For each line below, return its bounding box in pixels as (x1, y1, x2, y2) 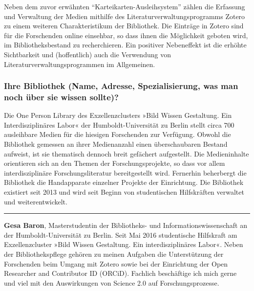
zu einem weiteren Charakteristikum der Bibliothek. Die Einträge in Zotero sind (4, 21, 244, 31)
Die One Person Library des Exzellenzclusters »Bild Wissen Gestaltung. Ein (4, 110, 232, 120)
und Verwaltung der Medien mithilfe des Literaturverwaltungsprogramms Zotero (4, 11, 245, 21)
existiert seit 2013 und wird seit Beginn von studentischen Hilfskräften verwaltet (4, 187, 244, 197)
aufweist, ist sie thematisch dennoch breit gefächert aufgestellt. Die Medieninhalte (4, 148, 249, 158)
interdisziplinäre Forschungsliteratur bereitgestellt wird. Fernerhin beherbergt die (4, 167, 247, 178)
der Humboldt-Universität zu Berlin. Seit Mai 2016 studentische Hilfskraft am (4, 229, 237, 240)
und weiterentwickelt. (4, 196, 67, 206)
